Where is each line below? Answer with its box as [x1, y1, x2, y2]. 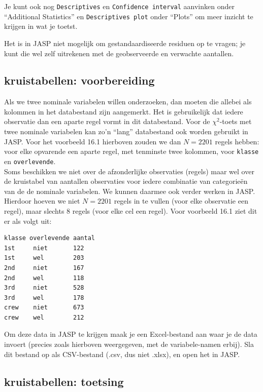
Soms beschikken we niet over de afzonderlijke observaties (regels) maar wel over [4, 166, 254, 176]
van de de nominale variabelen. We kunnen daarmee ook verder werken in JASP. [4, 185, 255, 196]
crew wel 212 [4, 313, 84, 321]
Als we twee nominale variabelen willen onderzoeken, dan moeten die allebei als [4, 96, 252, 107]
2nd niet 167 [4, 264, 84, 271]
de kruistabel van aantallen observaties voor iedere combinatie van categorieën [4, 176, 248, 186]
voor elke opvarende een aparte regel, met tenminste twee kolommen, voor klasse [4, 146, 259, 156]
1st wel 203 [4, 254, 84, 262]
